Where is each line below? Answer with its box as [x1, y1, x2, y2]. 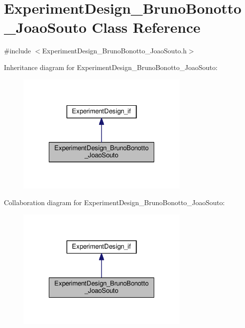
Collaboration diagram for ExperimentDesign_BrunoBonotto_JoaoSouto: [4, 197, 225, 208]
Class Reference [92, 17, 201, 37]
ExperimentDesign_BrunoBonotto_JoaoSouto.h [42, 46, 187, 56]
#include [4, 46, 31, 56]
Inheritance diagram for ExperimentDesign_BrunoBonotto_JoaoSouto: [4, 62, 218, 72]
